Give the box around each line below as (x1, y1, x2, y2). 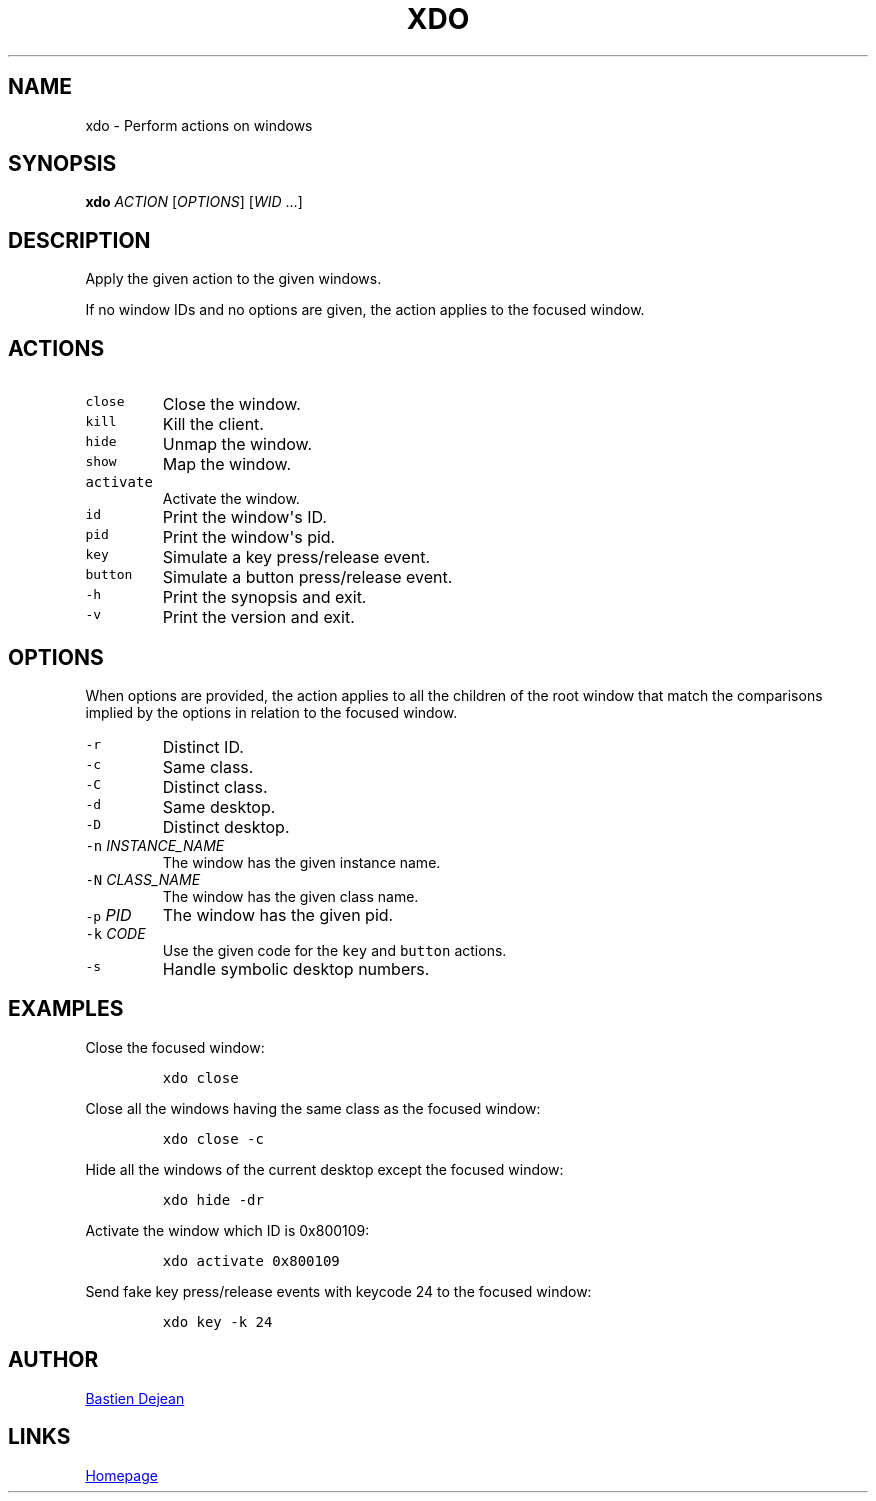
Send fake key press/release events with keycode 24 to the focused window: (85, 1282, 592, 1300)
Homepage (85, 1466, 158, 1484)
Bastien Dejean (85, 1389, 185, 1407)
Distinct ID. (162, 736, 244, 757)
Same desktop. (162, 796, 276, 817)
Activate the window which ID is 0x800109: (85, 1221, 370, 1239)
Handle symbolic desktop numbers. (162, 958, 430, 979)
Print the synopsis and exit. (162, 587, 367, 608)
